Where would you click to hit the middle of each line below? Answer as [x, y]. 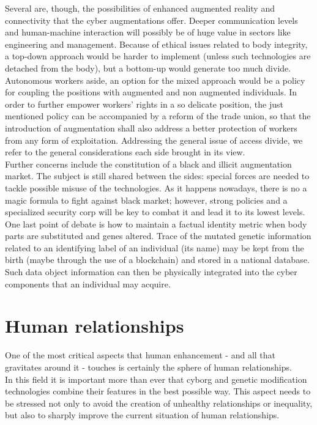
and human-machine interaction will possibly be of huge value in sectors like [148, 32]
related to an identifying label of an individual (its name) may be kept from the [155, 247]
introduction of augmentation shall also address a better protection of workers [151, 127]
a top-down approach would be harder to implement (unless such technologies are [158, 56]
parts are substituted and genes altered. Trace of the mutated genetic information [158, 236]
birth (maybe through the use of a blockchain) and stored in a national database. [157, 260]
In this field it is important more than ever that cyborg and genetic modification [156, 379]
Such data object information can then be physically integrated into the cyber [151, 272]
